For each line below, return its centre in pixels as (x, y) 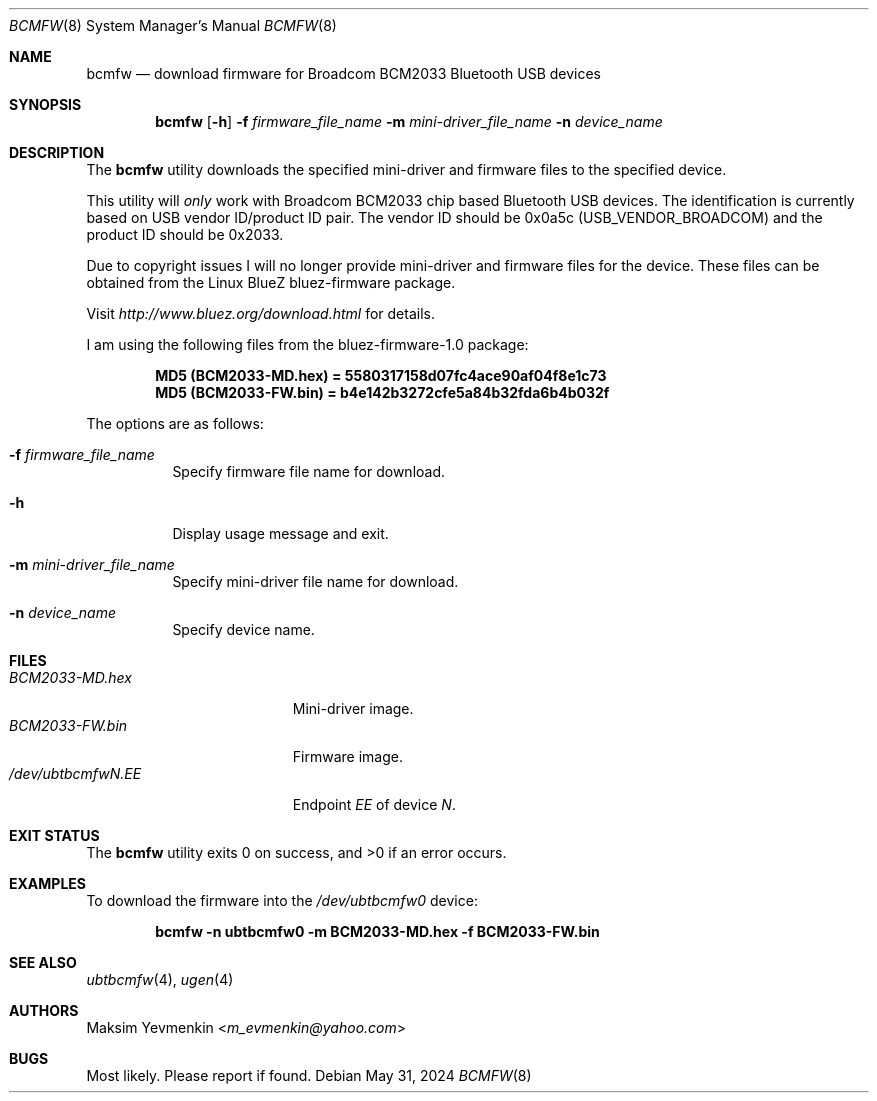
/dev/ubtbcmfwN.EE (75, 773)
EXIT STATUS (54, 835)
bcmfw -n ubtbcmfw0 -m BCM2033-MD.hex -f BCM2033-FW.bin (377, 931)
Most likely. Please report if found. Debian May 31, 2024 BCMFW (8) (309, 1075)
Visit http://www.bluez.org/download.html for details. (260, 313)
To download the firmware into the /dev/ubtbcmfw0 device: (282, 900)
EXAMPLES (47, 883)
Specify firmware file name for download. (309, 471)
